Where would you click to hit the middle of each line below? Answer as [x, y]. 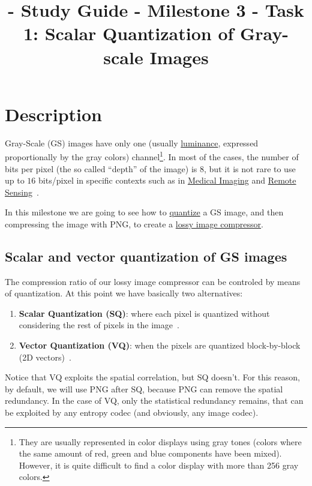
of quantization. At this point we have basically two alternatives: [124, 293]
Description [54, 114]
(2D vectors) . [45, 357]
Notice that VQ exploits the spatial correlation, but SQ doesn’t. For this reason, [152, 377]
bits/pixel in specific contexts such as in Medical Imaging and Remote [167, 180]
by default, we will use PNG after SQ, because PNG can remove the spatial [144, 388]
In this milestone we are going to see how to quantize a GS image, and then [144, 212]
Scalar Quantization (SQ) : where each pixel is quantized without [144, 313]
